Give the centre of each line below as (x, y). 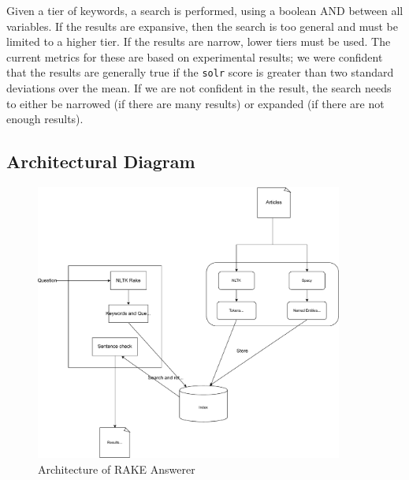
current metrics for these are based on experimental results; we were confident (195, 56)
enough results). (45, 119)
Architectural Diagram (101, 161)
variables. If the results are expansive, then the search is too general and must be (202, 26)
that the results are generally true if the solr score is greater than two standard (200, 72)
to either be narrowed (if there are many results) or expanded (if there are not (195, 103)
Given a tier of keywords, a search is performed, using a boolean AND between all (205, 10)
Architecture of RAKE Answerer (117, 469)
